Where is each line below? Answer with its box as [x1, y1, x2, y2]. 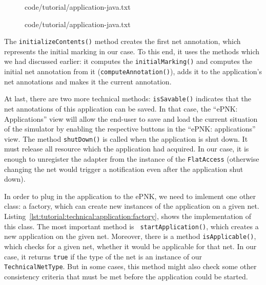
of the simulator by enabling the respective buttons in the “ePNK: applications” [4, 123, 256, 134]
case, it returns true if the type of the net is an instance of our [4, 251, 202, 261]
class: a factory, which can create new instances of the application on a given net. [4, 201, 259, 211]
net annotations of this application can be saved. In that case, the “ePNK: [4, 103, 238, 114]
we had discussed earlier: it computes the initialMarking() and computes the [4, 56, 253, 67]
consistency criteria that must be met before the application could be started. [4, 271, 248, 281]
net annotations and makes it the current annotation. [4, 76, 172, 86]
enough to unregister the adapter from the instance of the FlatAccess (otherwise [4, 154, 259, 164]
